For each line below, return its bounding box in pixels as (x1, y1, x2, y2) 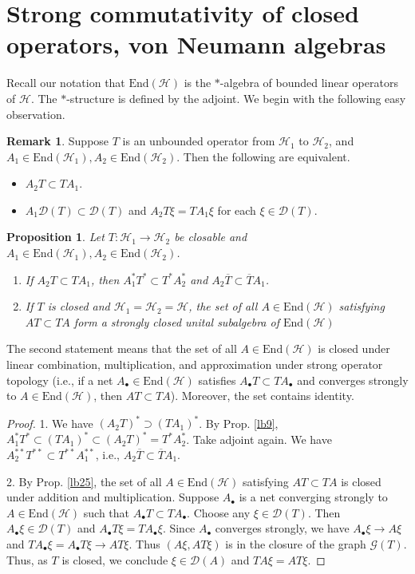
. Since (162, 520, 196, 536)
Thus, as (6, 551, 48, 568)
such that (83, 504, 130, 521)
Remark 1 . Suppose (6, 133, 109, 149)
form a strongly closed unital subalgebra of (73, 313, 279, 330)
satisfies (198, 371, 236, 388)
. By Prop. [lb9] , (199, 414, 279, 431)
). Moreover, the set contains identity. (170, 387, 354, 404)
